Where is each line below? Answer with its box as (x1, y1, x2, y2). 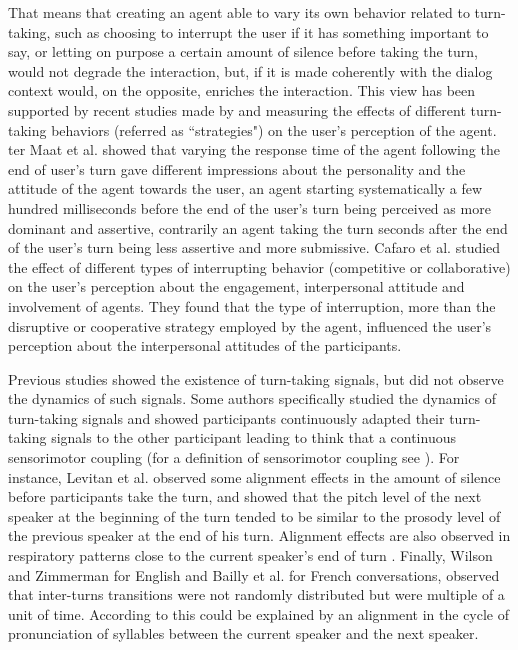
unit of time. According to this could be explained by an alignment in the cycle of (8, 603, 510, 624)
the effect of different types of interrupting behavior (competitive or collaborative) (8, 256, 511, 277)
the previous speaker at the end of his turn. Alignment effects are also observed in (8, 525, 511, 546)
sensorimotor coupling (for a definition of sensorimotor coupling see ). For (8, 447, 460, 468)
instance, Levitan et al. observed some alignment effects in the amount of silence (8, 466, 501, 487)
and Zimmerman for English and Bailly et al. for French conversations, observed (8, 564, 500, 585)
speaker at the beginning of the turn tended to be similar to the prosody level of (8, 505, 501, 526)
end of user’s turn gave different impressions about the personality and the (8, 158, 466, 179)
